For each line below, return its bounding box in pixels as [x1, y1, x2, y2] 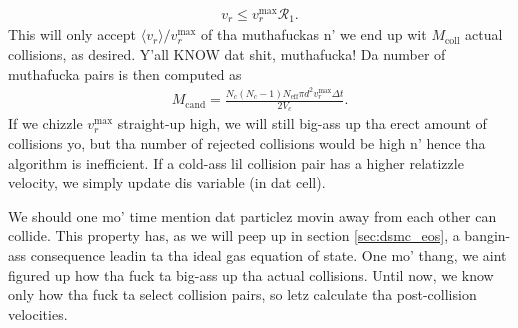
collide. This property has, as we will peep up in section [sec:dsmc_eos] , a [8, 225, 460, 246]
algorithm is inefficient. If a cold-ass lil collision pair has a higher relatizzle [8, 152, 464, 173]
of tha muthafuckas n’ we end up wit [201, 24, 427, 45]
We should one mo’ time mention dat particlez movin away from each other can [8, 205, 497, 226]
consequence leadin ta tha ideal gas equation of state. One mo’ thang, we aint [30, 245, 507, 266]
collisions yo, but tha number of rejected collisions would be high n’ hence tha [8, 133, 486, 154]
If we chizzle [8, 113, 83, 134]
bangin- [464, 225, 511, 246]
